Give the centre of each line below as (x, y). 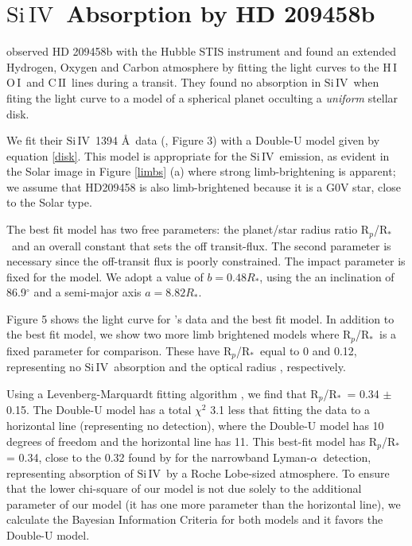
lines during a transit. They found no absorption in (196, 82)
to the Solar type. (49, 202)
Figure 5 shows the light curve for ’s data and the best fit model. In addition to (200, 318)
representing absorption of (70, 472)
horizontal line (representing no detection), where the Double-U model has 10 (195, 426)
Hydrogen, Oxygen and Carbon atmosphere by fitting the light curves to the (193, 66)
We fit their (35, 140)
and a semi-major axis (87, 292)
